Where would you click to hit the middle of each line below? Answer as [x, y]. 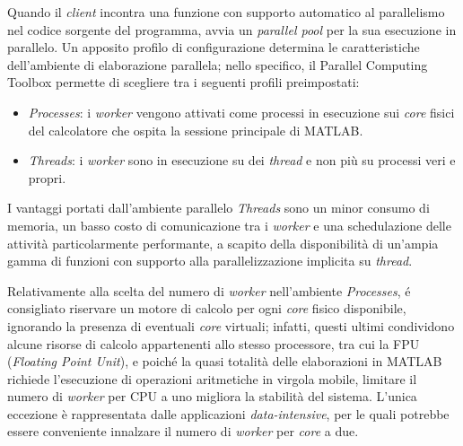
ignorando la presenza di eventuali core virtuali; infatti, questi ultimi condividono [231, 325]
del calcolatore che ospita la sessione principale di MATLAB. [196, 130]
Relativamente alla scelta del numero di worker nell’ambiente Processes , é [209, 290]
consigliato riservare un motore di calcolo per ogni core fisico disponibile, [207, 308]
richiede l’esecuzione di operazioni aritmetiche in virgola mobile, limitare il [212, 378]
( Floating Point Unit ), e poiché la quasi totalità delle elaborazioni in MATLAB [225, 361]
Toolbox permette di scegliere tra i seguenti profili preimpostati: [183, 82]
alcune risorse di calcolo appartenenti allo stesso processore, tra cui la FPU [214, 343]
